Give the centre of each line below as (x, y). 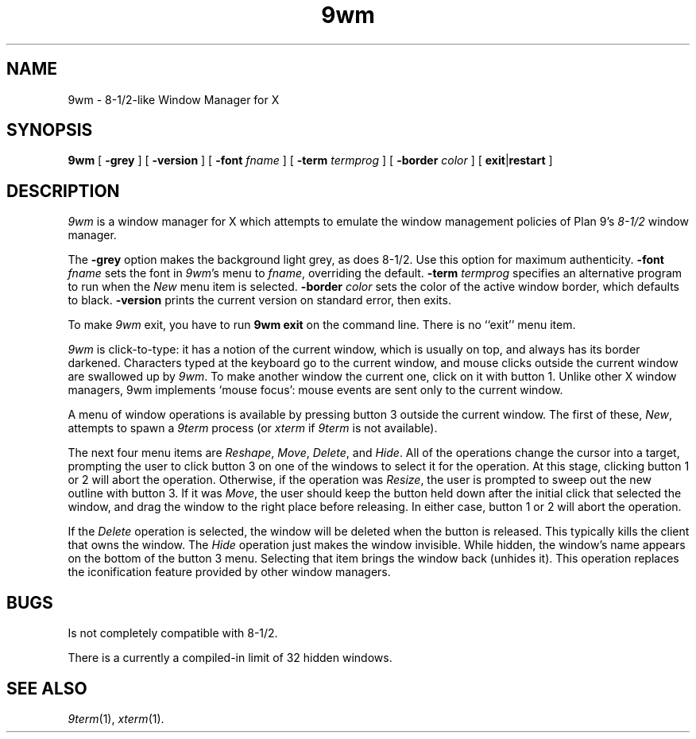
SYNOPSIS (50, 130)
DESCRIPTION (63, 191)
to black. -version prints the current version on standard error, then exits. (259, 300)
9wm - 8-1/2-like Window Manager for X (174, 99)
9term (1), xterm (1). (116, 718)
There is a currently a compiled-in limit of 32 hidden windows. (230, 658)
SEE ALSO (47, 688)
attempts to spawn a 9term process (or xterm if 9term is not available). (253, 428)
